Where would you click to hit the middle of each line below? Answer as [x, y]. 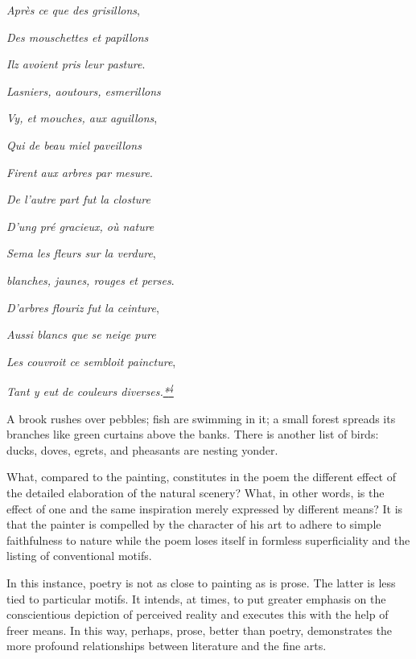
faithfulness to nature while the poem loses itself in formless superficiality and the [208, 540]
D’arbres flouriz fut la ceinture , [83, 307]
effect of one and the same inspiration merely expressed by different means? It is [205, 508]
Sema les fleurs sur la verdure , [81, 253]
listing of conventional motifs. [79, 556]
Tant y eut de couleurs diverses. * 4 [90, 390]
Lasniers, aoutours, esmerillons [84, 91]
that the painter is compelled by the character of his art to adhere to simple [194, 524]
